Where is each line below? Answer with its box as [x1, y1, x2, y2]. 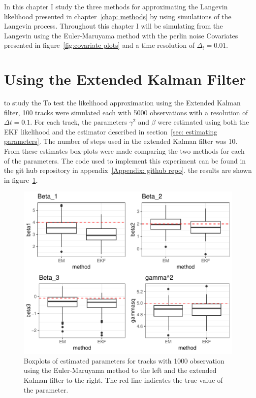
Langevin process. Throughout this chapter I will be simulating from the [4, 21, 223, 31]
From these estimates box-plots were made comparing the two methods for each [4, 146, 245, 156]
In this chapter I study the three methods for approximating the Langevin [4, 1, 228, 11]
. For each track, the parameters [30, 117, 128, 127]
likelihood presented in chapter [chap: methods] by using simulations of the [4, 11, 231, 21]
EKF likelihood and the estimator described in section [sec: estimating [4, 126, 218, 136]
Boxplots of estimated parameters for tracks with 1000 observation [24, 355, 224, 365]
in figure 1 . [4, 174, 38, 185]
